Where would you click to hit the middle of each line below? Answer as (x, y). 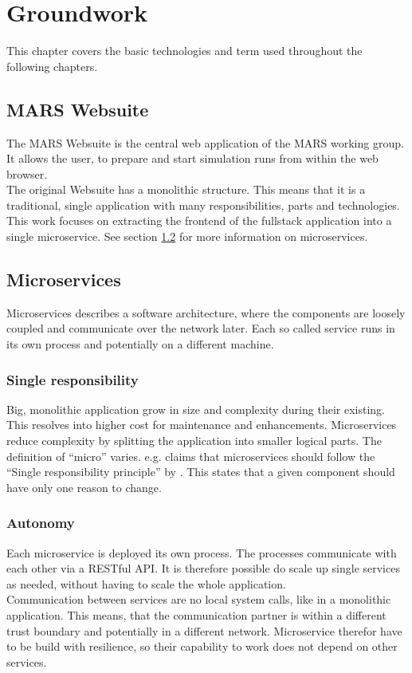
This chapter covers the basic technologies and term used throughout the (184, 51)
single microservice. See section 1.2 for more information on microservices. (187, 236)
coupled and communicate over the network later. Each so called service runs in (201, 328)
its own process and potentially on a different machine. (140, 344)
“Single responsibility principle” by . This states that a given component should (201, 472)
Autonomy (41, 523)
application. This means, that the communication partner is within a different (196, 615)
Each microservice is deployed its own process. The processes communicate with (202, 552)
